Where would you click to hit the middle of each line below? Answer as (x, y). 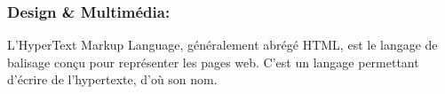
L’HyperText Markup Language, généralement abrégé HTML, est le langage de (222, 45)
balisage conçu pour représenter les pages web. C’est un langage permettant (213, 62)
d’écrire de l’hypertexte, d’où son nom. (112, 79)
